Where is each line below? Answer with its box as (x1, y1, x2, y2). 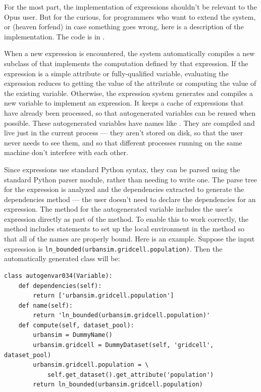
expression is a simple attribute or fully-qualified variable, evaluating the (4, 68, 229, 78)
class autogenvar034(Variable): (4, 272, 113, 279)
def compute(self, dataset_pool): (18, 321, 134, 329)
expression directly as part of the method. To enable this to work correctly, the (4, 213, 248, 224)
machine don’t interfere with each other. (4, 147, 128, 158)
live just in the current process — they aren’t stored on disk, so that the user (4, 127, 243, 138)
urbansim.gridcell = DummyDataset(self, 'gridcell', (33, 341, 214, 349)
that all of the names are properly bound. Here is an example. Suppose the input (4, 233, 255, 244)
